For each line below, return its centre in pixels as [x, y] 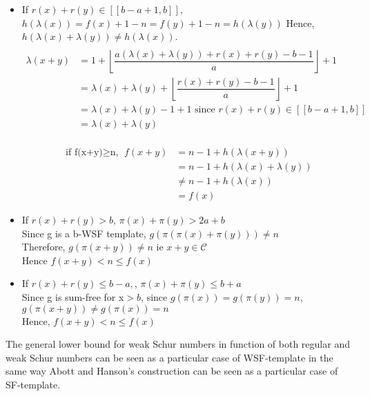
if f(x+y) [84, 152]
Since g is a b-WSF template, [84, 233]
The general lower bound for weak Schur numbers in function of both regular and [178, 344]
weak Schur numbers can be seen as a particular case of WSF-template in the [169, 357]
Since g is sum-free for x [73, 297]
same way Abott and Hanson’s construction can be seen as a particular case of [172, 371]
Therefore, [43, 247]
